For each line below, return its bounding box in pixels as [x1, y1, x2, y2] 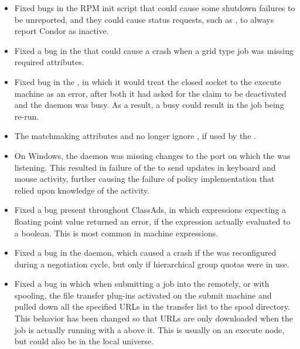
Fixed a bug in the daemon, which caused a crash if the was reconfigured [14, 246, 277, 259]
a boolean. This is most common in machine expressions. [14, 226, 219, 239]
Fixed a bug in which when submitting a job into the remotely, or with [14, 277, 270, 290]
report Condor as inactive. [14, 25, 109, 37]
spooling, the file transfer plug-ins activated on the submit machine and [14, 289, 272, 301]
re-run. [14, 110, 39, 122]
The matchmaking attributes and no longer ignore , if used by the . [14, 130, 256, 142]
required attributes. [14, 56, 84, 68]
